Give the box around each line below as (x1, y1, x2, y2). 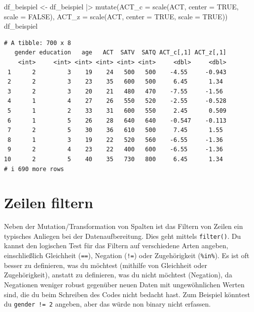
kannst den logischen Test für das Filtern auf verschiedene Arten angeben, (4, 240, 228, 251)
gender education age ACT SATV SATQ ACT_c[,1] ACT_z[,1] (14, 49, 227, 56)
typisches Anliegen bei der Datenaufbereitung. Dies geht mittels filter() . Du (4, 230, 241, 241)
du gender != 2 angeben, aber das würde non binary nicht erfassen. (4, 299, 211, 309)
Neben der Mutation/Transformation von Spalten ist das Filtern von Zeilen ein (4, 221, 243, 231)
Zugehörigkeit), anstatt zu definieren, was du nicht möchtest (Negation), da (4, 269, 232, 280)
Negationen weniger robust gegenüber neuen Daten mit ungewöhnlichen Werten (4, 279, 245, 289)
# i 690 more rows (4, 165, 64, 173)
